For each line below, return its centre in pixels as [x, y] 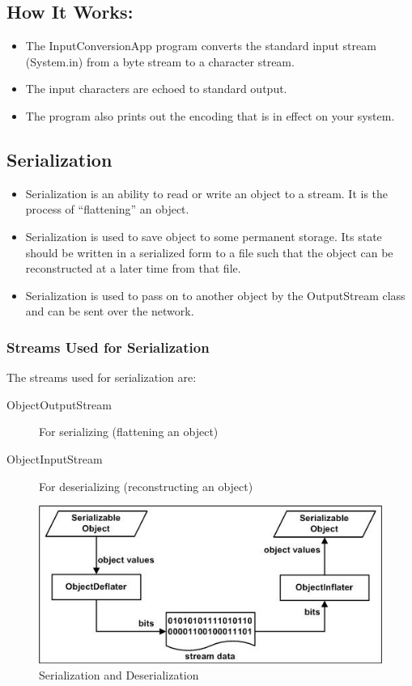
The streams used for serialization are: [102, 377]
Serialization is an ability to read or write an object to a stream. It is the [207, 193]
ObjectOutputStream [59, 404]
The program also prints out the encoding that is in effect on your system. [210, 115]
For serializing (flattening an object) [129, 432]
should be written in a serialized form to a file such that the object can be [209, 252]
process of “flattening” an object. [107, 209]
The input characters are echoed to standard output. [156, 89]
